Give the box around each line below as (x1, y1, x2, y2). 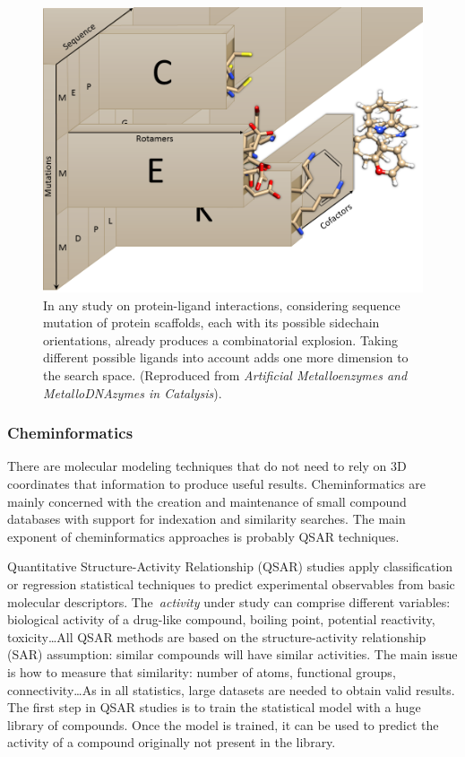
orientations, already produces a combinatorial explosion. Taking (43, 330, 398, 349)
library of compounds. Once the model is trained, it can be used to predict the (7, 715, 439, 734)
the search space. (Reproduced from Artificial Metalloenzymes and (43, 365, 408, 384)
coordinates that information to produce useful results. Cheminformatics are (7, 474, 426, 492)
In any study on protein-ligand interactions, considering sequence (43, 295, 400, 314)
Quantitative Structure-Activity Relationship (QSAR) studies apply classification (7, 557, 453, 576)
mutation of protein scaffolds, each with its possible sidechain (43, 313, 380, 332)
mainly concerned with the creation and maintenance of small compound (7, 492, 407, 510)
